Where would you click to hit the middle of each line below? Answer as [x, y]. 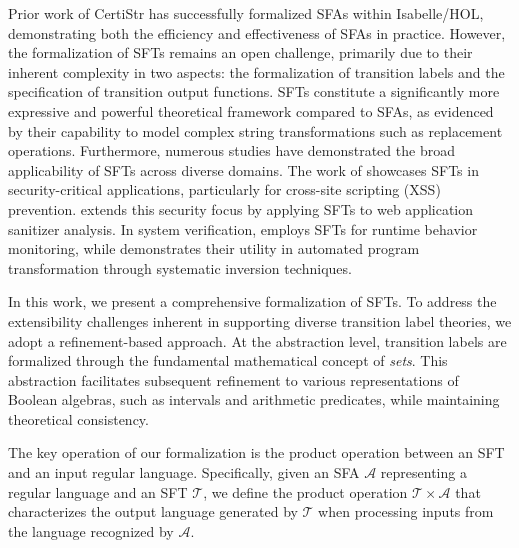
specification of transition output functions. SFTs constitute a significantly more [254, 91]
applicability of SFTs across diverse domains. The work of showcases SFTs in [243, 169]
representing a [423, 472]
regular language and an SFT [98, 491]
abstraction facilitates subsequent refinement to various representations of [233, 379]
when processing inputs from [406, 511]
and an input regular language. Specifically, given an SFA [184, 472]
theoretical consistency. [78, 418]
